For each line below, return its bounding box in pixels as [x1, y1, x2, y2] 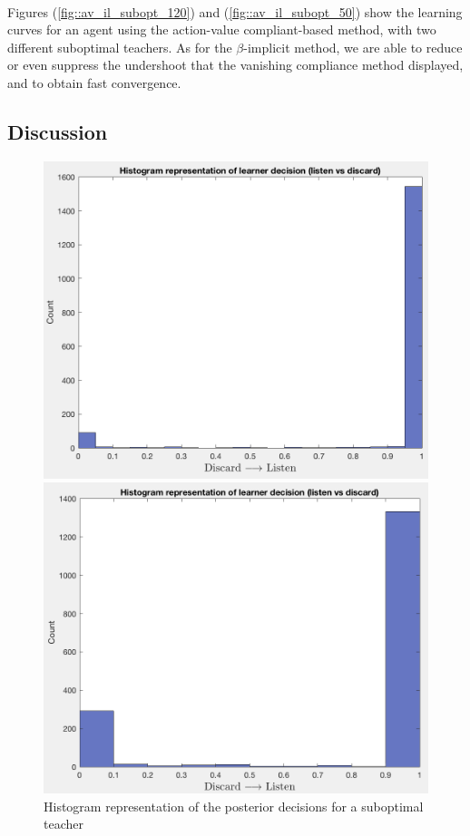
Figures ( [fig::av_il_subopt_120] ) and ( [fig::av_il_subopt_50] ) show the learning [7, 2, 463, 21]
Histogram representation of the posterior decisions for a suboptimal [44, 796, 424, 815]
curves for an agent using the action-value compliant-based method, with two [7, 20, 436, 39]
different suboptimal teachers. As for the [7, 37, 232, 56]
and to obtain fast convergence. [7, 73, 181, 92]
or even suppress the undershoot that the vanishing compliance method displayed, [7, 55, 464, 74]
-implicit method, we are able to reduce [243, 37, 463, 56]
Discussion [7, 117, 108, 145]
